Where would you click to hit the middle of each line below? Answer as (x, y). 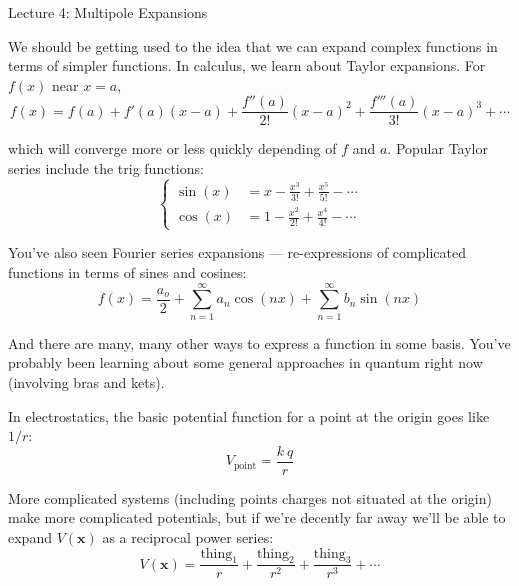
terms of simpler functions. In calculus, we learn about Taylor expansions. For (247, 65)
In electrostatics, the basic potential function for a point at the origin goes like (249, 415)
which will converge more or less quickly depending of (172, 148)
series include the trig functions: (106, 168)
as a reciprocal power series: (188, 537)
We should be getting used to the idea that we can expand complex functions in (253, 45)
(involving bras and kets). (86, 381)
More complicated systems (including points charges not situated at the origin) (250, 497)
